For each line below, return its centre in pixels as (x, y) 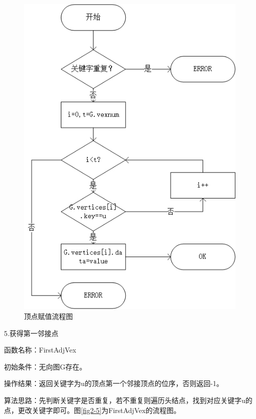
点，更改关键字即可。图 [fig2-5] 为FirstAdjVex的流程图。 (92, 410)
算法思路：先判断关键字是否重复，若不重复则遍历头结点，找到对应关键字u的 (128, 400)
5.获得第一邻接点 (31, 333)
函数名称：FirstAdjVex (40, 350)
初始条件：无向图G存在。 (45, 366)
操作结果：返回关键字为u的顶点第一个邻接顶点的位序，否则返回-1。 (114, 383)
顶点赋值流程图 (48, 316)
